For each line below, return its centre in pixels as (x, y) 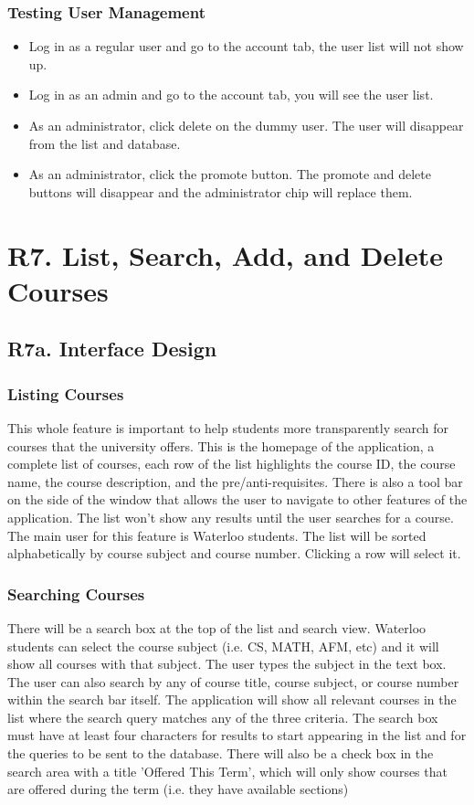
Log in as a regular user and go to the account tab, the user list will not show (246, 46)
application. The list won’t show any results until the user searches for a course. (231, 517)
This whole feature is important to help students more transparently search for (228, 427)
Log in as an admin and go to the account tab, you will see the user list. (231, 95)
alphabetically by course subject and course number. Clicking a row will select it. (234, 553)
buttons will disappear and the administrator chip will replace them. (221, 191)
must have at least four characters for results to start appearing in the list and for (237, 735)
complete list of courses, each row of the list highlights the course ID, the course (232, 464)
